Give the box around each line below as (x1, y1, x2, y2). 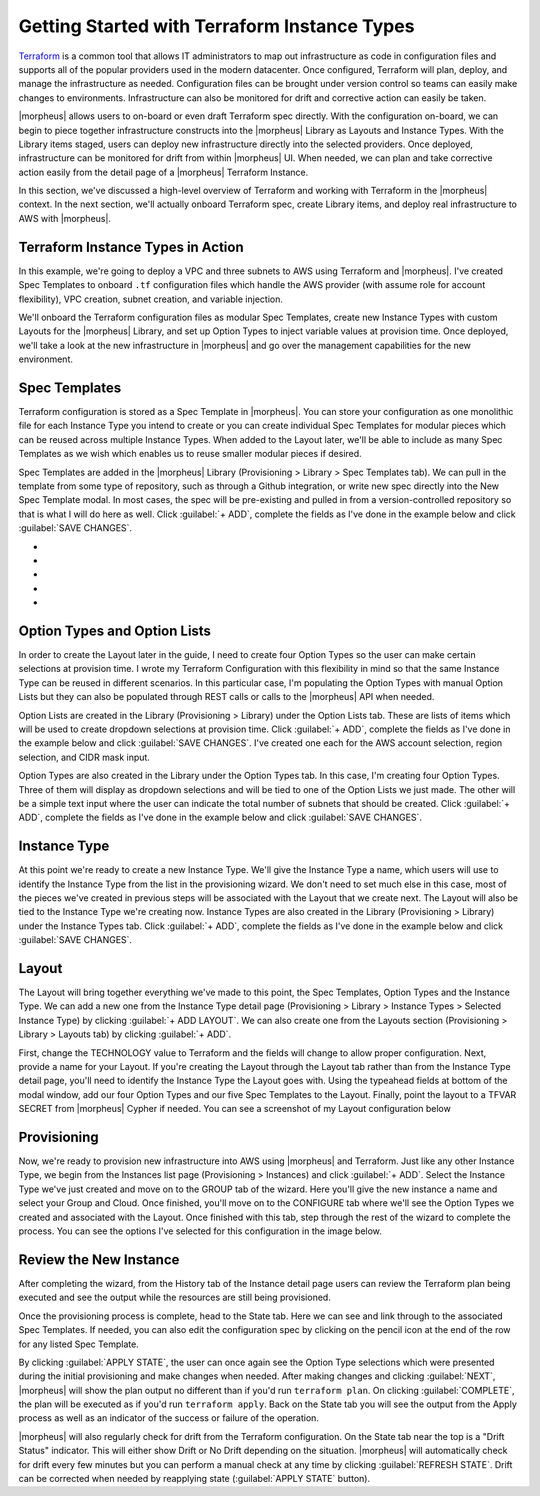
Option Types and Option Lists (18, 622, 212, 639)
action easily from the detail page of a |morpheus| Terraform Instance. (18, 166, 309, 178)
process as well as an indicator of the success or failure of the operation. (18, 1412, 320, 1424)
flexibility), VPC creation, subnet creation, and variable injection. (18, 293, 284, 305)
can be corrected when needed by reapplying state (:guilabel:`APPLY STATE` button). (18, 1473, 370, 1485)
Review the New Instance (18, 1251, 180, 1268)
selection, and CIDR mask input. (18, 751, 150, 763)
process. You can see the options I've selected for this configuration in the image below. (18, 1225, 382, 1237)
